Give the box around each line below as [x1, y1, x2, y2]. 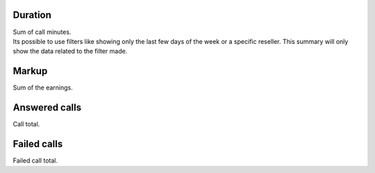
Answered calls [12, 101, 82, 114]
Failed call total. [12, 156, 58, 165]
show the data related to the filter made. [12, 47, 128, 56]
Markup [12, 65, 48, 77]
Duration [12, 9, 52, 21]
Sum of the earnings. [12, 83, 73, 92]
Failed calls [12, 138, 63, 149]
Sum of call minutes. [12, 28, 72, 36]
